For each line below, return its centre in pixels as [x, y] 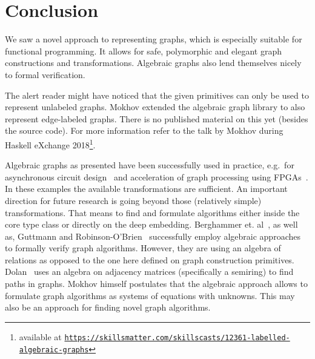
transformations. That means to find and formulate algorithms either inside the [152, 212]
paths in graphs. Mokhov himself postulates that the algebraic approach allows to [156, 284]
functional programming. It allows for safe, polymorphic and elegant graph [143, 51]
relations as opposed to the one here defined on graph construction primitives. [150, 259]
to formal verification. [45, 74]
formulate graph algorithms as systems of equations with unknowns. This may [150, 295]
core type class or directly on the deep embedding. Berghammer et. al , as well [151, 224]
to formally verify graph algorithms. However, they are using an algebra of [143, 248]
